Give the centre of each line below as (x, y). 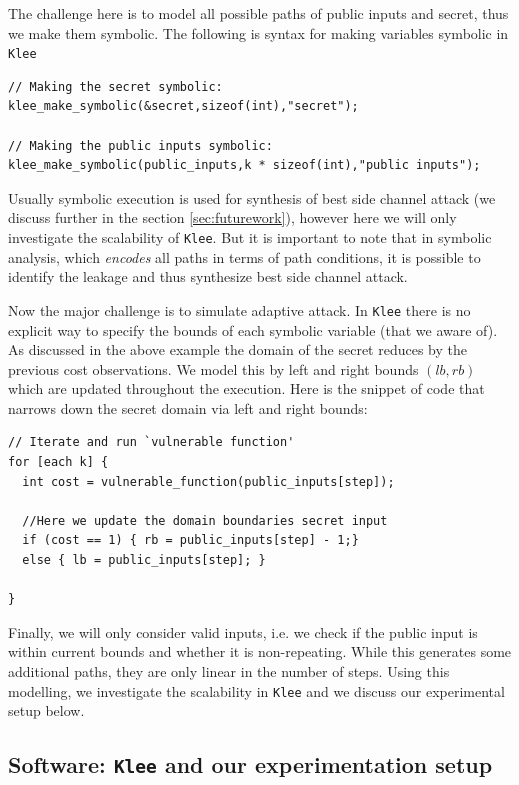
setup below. (46, 710)
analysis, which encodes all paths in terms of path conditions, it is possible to (244, 256)
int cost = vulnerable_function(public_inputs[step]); (208, 481)
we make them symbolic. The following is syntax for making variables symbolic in (258, 32)
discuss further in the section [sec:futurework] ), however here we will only (232, 217)
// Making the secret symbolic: (115, 86)
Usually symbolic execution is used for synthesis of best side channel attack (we (252, 197)
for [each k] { (58, 462)
